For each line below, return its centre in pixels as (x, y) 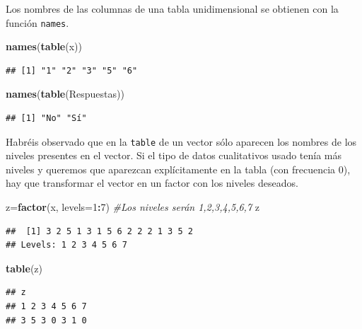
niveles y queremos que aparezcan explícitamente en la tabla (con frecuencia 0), (178, 169)
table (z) (24, 268)
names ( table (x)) (44, 46)
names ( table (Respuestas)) (65, 94)
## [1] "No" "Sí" (46, 119)
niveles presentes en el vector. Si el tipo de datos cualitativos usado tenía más (174, 155)
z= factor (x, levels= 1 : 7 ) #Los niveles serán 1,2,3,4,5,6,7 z (133, 207)
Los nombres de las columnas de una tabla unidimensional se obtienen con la (172, 8)
